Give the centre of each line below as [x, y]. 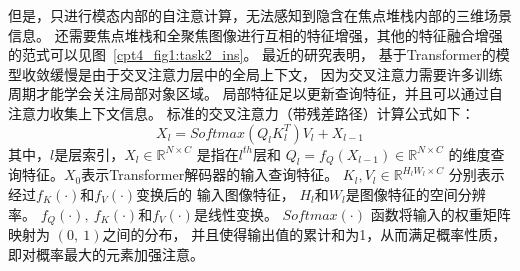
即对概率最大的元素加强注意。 [106, 253]
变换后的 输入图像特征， [215, 193]
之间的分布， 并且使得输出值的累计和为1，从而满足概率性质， [304, 234]
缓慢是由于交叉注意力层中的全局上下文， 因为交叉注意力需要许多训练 [276, 73]
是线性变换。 [235, 213]
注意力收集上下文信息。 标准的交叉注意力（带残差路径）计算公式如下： [241, 112]
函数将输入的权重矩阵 [440, 213]
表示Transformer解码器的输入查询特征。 [210, 174]
